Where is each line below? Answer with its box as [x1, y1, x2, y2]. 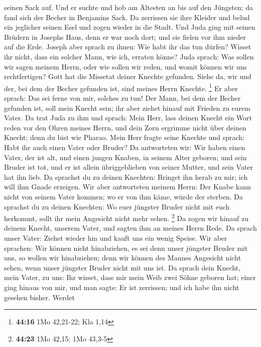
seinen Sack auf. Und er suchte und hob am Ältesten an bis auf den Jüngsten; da [4, 2, 253, 12]
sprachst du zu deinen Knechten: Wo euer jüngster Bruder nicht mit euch [4, 201, 230, 212]
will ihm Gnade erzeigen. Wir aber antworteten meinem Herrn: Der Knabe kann [4, 181, 251, 192]
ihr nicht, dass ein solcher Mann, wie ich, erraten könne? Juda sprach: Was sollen [4, 51, 254, 61]
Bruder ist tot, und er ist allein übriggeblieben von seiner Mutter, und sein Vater [4, 162, 253, 172]
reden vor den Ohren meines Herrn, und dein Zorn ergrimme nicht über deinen [4, 122, 246, 132]
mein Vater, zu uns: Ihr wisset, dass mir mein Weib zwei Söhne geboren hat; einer [4, 272, 256, 283]
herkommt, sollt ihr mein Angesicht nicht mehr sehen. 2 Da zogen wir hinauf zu [4, 212, 249, 223]
